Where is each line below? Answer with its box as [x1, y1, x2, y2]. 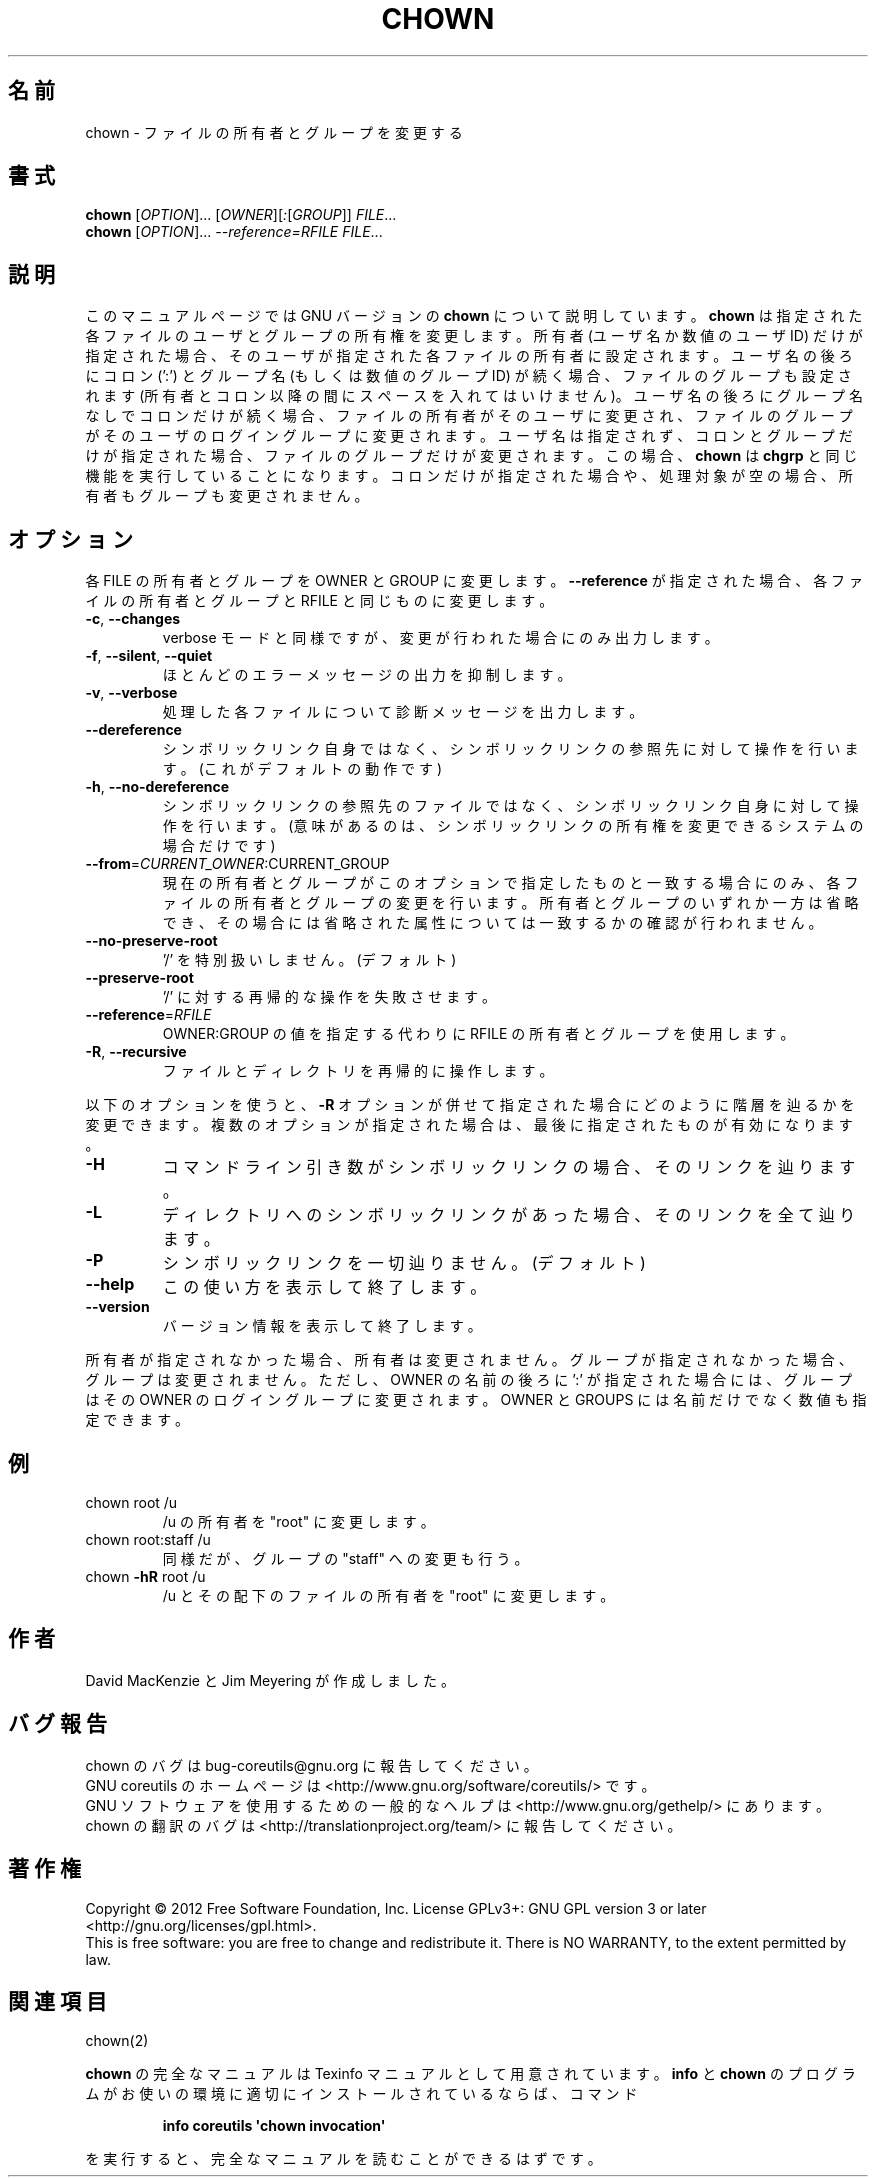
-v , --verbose [85, 684, 178, 702]
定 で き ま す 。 [85, 1411, 190, 1429]
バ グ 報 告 [8, 1711, 107, 1737]
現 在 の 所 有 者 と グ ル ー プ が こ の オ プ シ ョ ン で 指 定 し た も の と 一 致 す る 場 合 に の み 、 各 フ [162, 874, 859, 892]
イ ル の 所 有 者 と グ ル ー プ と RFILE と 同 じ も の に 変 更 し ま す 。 [85, 592, 554, 610]
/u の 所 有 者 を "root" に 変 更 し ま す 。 [162, 1512, 435, 1530]
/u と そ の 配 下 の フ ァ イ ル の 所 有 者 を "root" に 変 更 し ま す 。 [162, 1586, 615, 1604]
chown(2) [85, 2032, 149, 2050]
